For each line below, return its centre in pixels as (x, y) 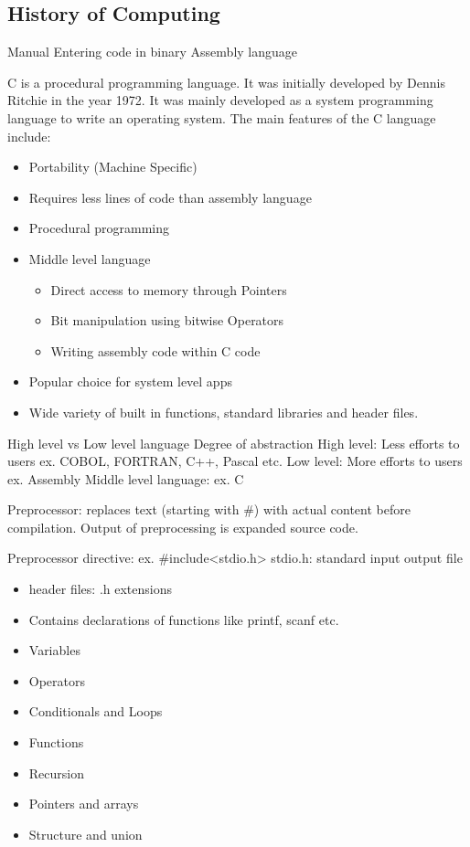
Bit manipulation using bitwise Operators (167, 320)
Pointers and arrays (84, 804)
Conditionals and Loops (96, 711)
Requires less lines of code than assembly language (170, 197)
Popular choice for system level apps (130, 381)
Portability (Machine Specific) (113, 167)
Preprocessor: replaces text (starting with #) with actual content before (209, 509)
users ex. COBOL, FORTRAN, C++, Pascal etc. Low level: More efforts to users (235, 461)
